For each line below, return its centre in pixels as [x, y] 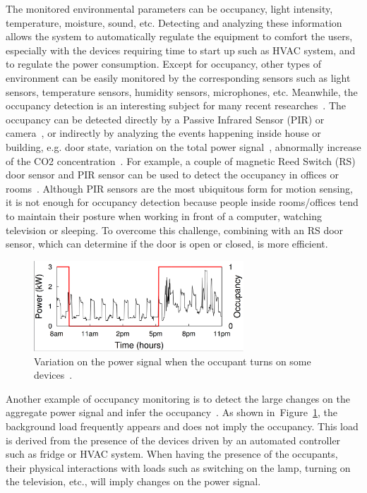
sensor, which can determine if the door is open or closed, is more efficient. [167, 244]
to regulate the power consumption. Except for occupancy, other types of [163, 64]
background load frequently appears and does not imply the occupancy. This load [182, 426]
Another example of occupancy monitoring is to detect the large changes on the [178, 398]
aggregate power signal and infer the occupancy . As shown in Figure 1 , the [172, 412]
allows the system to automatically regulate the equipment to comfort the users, [179, 36]
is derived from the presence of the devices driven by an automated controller [173, 440]
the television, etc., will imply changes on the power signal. [133, 481]
